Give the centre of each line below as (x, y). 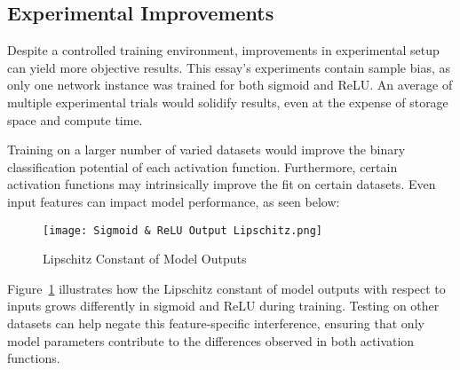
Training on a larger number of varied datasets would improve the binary (206, 150)
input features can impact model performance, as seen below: (174, 201)
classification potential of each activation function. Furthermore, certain (202, 166)
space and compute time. (75, 119)
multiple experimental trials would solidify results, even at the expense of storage (228, 102)
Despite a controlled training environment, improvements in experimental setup (223, 50)
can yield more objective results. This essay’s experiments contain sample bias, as (229, 67)
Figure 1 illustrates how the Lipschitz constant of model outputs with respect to (226, 288)
